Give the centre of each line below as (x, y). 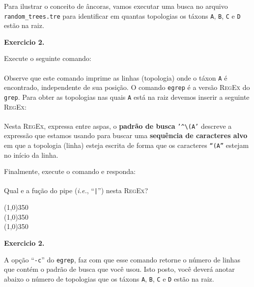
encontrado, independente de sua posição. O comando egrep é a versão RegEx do (127, 87)
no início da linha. (31, 155)
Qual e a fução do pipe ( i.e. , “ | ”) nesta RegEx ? (76, 190)
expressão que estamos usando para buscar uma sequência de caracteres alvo (126, 135)
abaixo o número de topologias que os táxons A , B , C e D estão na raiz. (109, 278)
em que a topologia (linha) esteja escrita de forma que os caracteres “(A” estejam (127, 145)
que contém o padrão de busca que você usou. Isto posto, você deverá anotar (119, 269)
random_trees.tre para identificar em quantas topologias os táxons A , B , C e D (122, 15)
